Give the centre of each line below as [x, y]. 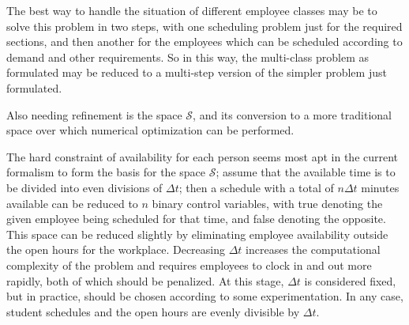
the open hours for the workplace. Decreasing [116, 249]
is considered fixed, [350, 280]
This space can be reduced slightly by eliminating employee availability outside [197, 234]
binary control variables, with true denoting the [267, 203]
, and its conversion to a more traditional [292, 114]
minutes [380, 187]
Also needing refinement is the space [94, 114]
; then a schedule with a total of [256, 187]
